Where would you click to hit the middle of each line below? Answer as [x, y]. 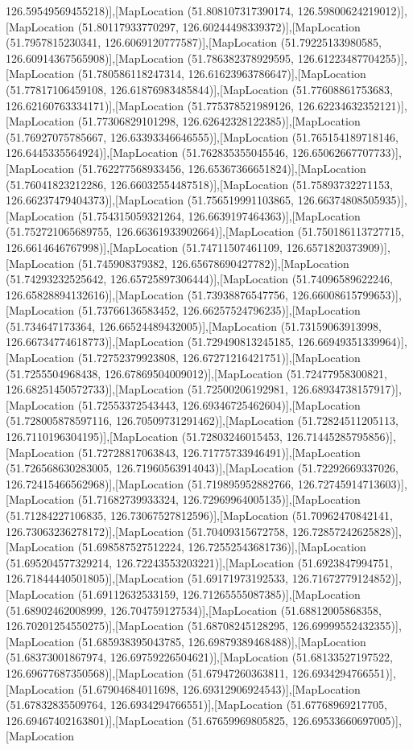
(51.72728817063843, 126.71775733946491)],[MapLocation [219, 452]
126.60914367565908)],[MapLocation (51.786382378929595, [150, 58]
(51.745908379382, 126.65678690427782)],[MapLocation [213, 263]
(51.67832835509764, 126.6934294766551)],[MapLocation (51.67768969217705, [196, 705]
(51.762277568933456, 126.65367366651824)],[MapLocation [222, 168]
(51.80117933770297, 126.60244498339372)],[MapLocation [219, 26]
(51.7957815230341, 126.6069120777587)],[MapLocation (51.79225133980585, [194, 42]
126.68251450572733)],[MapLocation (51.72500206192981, [147, 389]
